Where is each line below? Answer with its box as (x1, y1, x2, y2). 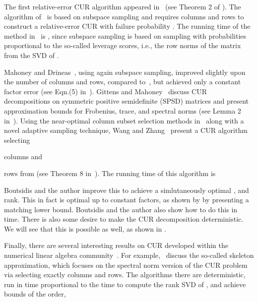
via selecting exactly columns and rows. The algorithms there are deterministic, (4, 269, 246, 280)
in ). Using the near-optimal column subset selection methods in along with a (4, 115, 244, 125)
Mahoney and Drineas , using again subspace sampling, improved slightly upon (4, 66, 246, 77)
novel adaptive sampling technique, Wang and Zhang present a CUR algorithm (4, 125, 248, 135)
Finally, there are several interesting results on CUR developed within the (4, 240, 229, 250)
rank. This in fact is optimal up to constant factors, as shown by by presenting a (4, 194, 249, 205)
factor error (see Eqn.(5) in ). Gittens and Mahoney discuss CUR (4, 86, 207, 96)
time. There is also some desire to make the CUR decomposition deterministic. (4, 214, 244, 224)
